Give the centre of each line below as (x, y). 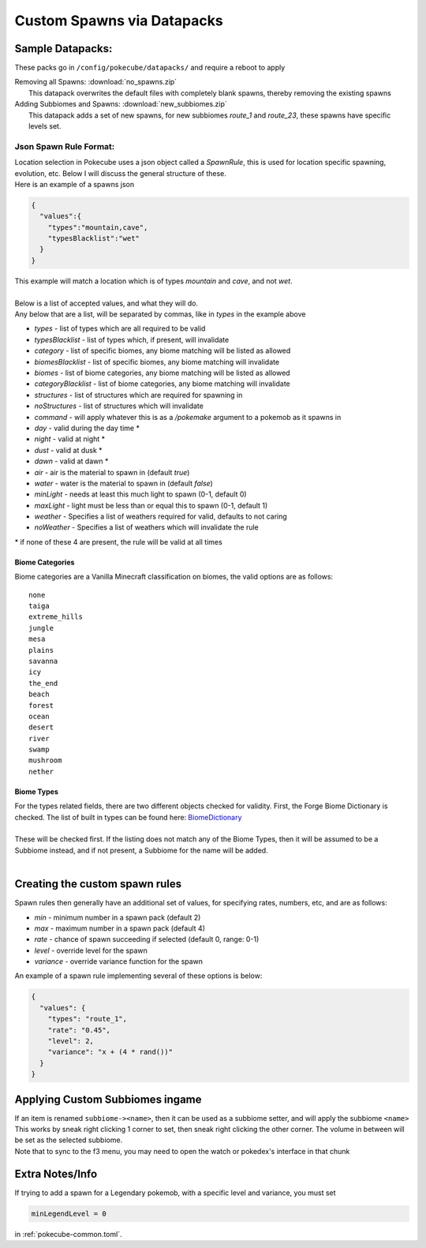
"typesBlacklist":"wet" (93, 238)
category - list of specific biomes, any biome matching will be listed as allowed (163, 350)
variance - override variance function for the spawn (119, 961)
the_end (43, 683)
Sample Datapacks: (64, 49)
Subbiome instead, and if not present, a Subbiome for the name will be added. (141, 850)
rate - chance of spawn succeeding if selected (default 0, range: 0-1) (147, 939)
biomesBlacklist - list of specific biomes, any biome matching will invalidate (157, 362)
